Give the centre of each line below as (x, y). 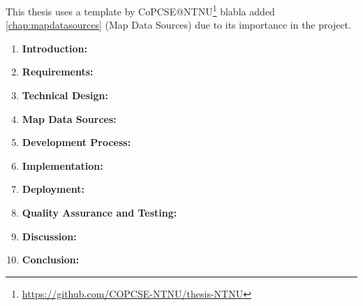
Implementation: (62, 165)
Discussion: (49, 236)
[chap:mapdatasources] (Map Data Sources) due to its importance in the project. (178, 25)
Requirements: (58, 72)
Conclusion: (51, 260)
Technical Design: (65, 95)
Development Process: (76, 142)
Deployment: (53, 189)
